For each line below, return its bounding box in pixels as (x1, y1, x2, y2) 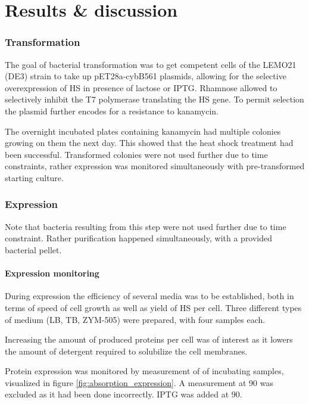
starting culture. (5, 171, 64, 184)
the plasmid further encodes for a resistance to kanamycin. (5, 104, 219, 117)
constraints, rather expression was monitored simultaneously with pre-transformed (5, 160, 305, 172)
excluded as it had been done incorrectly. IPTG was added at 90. (5, 388, 242, 400)
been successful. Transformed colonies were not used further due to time (5, 148, 268, 160)
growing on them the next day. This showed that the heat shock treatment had (5, 136, 294, 149)
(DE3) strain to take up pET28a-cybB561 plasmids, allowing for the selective (5, 70, 286, 82)
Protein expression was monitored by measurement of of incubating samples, (5, 365, 284, 377)
